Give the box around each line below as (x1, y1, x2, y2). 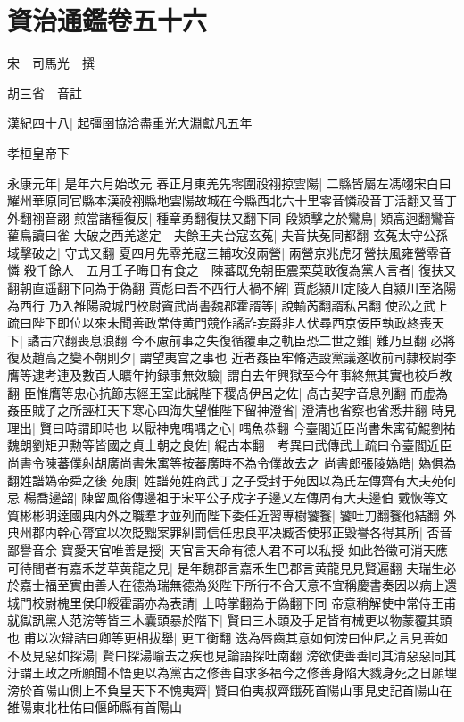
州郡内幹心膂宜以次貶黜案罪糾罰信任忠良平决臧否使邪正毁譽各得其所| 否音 (19, 523, 452, 542)
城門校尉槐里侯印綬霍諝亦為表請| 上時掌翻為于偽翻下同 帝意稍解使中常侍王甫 (7, 593, 457, 611)
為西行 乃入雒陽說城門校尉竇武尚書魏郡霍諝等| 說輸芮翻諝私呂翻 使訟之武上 (7, 295, 448, 314)
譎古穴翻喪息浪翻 (27, 330, 128, 349)
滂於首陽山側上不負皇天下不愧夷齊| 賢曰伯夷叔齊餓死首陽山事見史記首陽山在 (7, 680, 452, 699)
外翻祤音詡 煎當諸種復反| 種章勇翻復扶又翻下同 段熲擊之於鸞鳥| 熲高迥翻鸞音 (7, 208, 456, 227)
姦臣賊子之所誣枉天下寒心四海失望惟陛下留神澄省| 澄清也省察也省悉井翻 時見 (7, 401, 457, 419)
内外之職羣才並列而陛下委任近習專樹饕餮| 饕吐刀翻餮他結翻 (94, 505, 440, 524)
